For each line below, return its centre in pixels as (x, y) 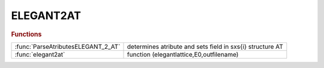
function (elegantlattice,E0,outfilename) (183, 54)
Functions (26, 34)
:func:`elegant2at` (40, 54)
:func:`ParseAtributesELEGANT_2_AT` (67, 47)
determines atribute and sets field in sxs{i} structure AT (205, 47)
